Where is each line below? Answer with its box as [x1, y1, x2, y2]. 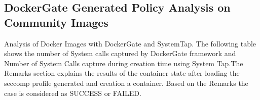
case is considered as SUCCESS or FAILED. [4, 87, 141, 98]
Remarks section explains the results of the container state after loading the [4, 68, 240, 78]
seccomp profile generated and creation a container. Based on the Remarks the [4, 77, 248, 88]
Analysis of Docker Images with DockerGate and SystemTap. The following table [4, 38, 256, 48]
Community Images [4, 14, 108, 30]
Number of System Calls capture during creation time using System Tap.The [4, 58, 243, 68]
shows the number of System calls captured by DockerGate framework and [4, 48, 236, 59]
